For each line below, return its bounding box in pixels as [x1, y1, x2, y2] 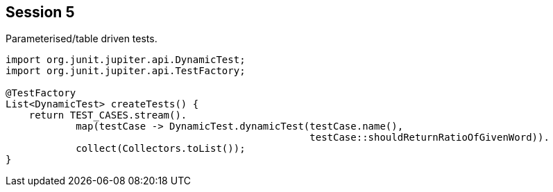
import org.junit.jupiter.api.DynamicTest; [6, 54, 246, 66]
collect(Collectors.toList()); [76, 143, 246, 155]
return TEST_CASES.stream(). [28, 110, 187, 121]
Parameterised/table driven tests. [6, 33, 158, 45]
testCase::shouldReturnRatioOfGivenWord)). [309, 132, 550, 143]
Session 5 [6, 3, 75, 21]
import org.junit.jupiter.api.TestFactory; [6, 65, 246, 77]
